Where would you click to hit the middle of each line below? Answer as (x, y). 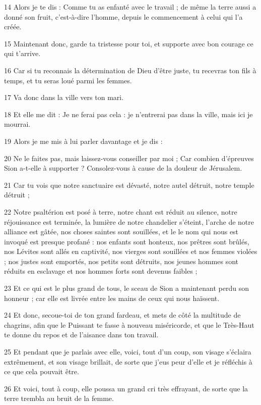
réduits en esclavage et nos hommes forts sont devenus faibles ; (101, 271)
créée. (13, 27)
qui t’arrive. (22, 53)
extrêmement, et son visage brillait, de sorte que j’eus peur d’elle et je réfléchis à (128, 361)
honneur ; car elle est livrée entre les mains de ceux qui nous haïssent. (112, 298)
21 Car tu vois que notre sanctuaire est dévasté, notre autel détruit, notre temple (129, 185)
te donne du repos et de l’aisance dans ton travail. (81, 335)
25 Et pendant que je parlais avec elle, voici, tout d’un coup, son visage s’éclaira (128, 352)
